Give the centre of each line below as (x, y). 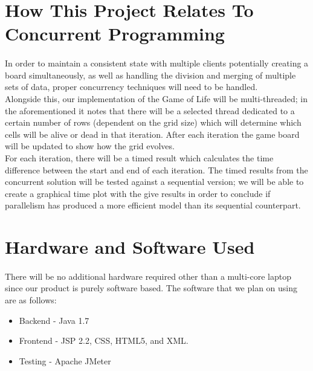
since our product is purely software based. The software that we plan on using (151, 288)
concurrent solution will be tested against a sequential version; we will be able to (154, 182)
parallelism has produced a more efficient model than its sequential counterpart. (153, 205)
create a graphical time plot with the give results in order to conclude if (138, 193)
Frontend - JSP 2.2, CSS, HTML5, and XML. (104, 340)
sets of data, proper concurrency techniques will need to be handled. (131, 87)
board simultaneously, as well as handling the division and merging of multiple (150, 75)
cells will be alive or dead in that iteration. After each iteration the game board (152, 134)
